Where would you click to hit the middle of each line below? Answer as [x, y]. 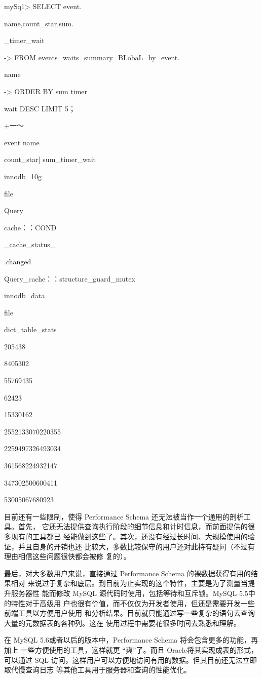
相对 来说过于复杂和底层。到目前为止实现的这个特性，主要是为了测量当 [129, 583]
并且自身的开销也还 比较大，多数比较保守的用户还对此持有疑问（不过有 [136, 546]
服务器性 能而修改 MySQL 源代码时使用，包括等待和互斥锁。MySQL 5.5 [129, 593]
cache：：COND [30, 227]
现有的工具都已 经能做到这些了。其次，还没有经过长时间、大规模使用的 [129, 536]
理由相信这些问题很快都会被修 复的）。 [67, 556]
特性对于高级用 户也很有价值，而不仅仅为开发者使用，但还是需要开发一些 [133, 603]
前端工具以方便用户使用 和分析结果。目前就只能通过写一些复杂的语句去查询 [129, 613]
